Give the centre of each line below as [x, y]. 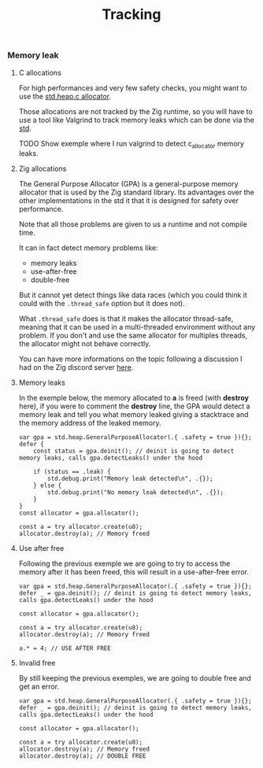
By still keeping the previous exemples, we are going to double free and [135, 678]
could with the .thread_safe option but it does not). [102, 304]
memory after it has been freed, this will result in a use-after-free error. [134, 572]
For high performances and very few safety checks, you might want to [133, 87]
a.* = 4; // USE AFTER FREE [65, 648]
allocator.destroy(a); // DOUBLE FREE [82, 756]
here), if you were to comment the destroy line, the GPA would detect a [134, 406]
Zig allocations [43, 169]
